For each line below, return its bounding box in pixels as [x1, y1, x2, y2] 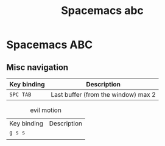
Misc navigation [6, 62, 69, 72]
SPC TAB [9, 91, 32, 98]
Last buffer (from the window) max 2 [51, 91, 156, 99]
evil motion [30, 106, 62, 114]
